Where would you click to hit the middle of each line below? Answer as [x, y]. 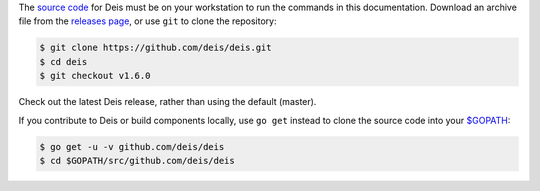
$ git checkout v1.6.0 [95, 76]
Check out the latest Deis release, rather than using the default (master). [167, 102]
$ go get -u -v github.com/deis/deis [132, 146]
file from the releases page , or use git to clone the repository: [147, 21]
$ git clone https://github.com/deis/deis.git [155, 48]
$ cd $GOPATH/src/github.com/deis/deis [137, 160]
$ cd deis [63, 61]
